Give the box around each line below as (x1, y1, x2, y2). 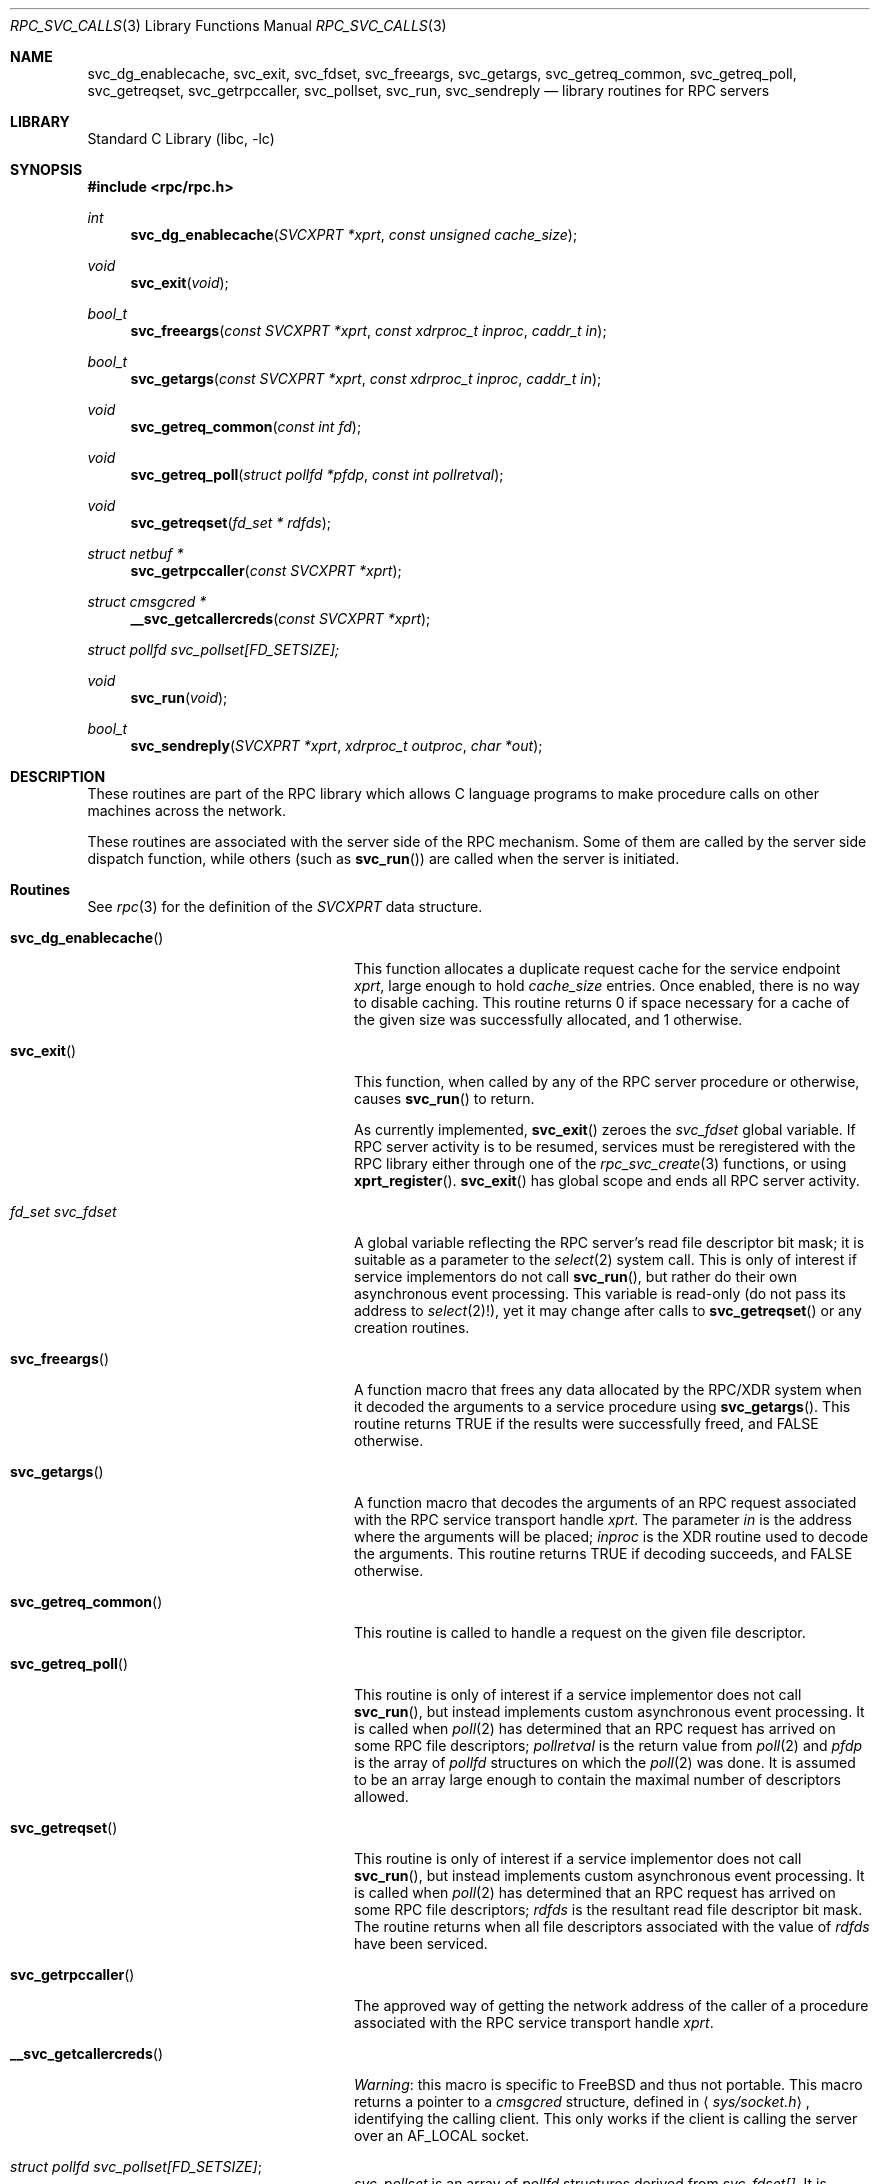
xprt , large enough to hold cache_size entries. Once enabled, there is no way (354, 977, 860, 994)
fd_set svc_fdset (10, 1203, 117, 1220)
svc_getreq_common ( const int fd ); (130, 418, 362, 435)
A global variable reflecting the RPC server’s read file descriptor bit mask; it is (354, 1234, 865, 1251)
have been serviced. (354, 1935, 488, 1952)
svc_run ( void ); (130, 689, 228, 706)
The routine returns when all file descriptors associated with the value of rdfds (354, 1918, 870, 1935)
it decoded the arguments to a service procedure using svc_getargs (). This (354, 1398, 851, 1415)
